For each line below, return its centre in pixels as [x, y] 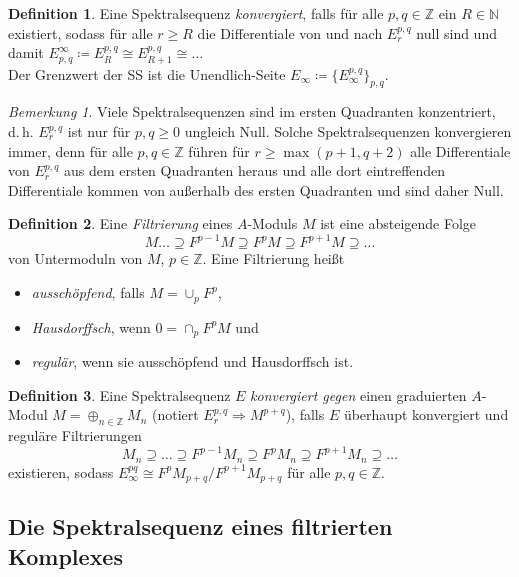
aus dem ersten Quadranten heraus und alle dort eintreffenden [254, 170]
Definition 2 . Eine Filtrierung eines [120, 223]
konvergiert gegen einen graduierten [358, 394]
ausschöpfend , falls [88, 292]
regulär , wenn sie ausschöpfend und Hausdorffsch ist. [192, 360]
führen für [219, 150]
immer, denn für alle [70, 150]
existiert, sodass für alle [80, 32]
